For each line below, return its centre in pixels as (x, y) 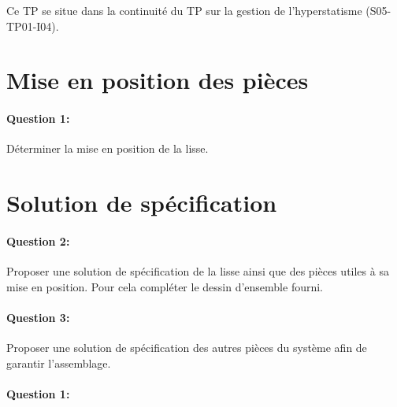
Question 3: (38, 317)
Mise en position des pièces (158, 80)
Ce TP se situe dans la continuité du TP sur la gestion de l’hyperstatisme (184, 10)
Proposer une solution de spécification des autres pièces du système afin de (187, 348)
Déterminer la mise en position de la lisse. (108, 148)
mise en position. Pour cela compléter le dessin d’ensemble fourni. (165, 286)
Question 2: (38, 240)
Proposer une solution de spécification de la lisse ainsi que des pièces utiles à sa (198, 271)
